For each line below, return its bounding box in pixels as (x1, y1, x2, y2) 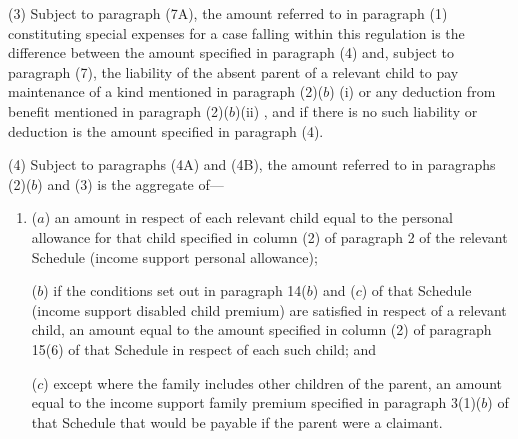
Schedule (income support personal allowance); (31, 246, 318, 267)
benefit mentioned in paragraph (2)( (8, 100, 230, 121)
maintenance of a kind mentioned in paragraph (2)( (8, 81, 324, 102)
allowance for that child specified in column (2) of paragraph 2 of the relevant (31, 226, 508, 247)
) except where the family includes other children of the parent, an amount (43, 372, 503, 393)
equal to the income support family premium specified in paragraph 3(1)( (31, 392, 482, 413)
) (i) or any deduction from (329, 81, 496, 102)
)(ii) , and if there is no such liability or (235, 100, 478, 121)
